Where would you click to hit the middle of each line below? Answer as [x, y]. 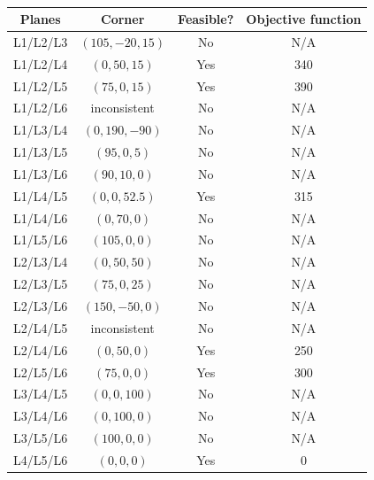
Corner [123, 19]
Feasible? [206, 19]
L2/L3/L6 [41, 305]
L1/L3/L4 [41, 130]
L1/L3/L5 [41, 152]
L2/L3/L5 [41, 284]
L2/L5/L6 [41, 372]
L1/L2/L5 [41, 85]
